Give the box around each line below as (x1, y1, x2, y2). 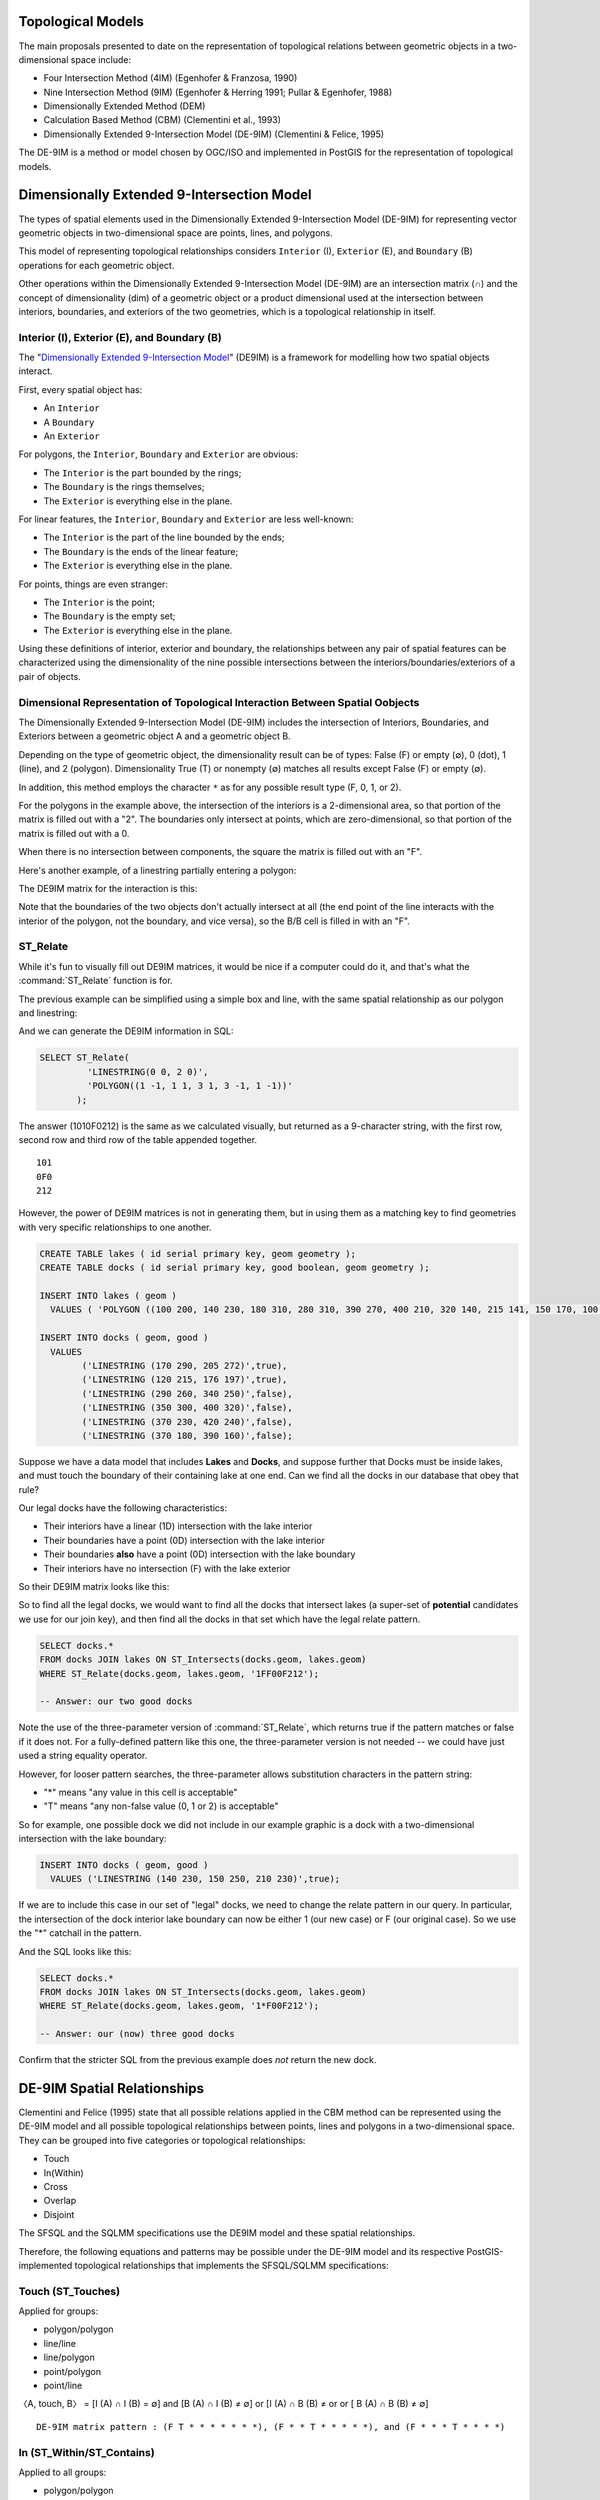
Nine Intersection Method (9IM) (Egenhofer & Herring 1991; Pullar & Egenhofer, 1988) (43, 86, 393, 98)
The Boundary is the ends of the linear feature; (43, 545, 239, 557)
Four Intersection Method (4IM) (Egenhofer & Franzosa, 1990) (43, 72, 298, 84)
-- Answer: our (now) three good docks (39, 2028, 235, 2040)
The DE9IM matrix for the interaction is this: (18, 882, 198, 894)
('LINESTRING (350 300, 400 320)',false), (81, 1402, 294, 1414)
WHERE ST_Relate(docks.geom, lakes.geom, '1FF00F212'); (39, 1668, 320, 1679)
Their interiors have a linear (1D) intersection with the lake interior (43, 1520, 313, 1532)
